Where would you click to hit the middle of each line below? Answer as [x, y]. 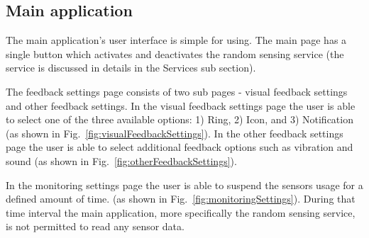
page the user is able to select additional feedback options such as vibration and [180, 147]
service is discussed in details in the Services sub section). [131, 68]
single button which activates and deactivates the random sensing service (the [175, 53]
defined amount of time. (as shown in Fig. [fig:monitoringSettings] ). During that [181, 199]
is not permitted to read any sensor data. [95, 226]
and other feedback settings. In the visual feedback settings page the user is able [181, 105]
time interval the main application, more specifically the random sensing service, [181, 212]
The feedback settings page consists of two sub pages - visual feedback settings [177, 91]
